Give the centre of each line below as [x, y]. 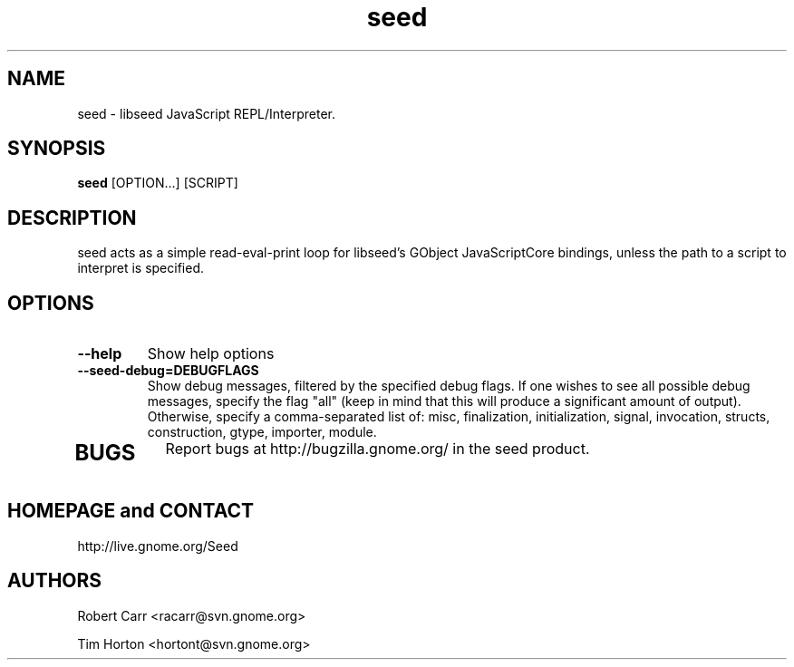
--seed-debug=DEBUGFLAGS [168, 371]
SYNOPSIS [57, 149]
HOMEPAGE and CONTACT [131, 511]
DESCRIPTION [72, 217]
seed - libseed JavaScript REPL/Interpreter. [207, 113]
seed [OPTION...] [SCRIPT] [158, 183]
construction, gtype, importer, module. [262, 432]
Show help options [211, 354]
